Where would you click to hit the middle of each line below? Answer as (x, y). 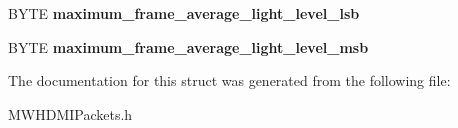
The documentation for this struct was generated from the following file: (229, 80)
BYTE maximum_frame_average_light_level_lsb (184, 13)
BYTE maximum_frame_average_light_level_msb (188, 46)
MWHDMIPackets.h (70, 113)
